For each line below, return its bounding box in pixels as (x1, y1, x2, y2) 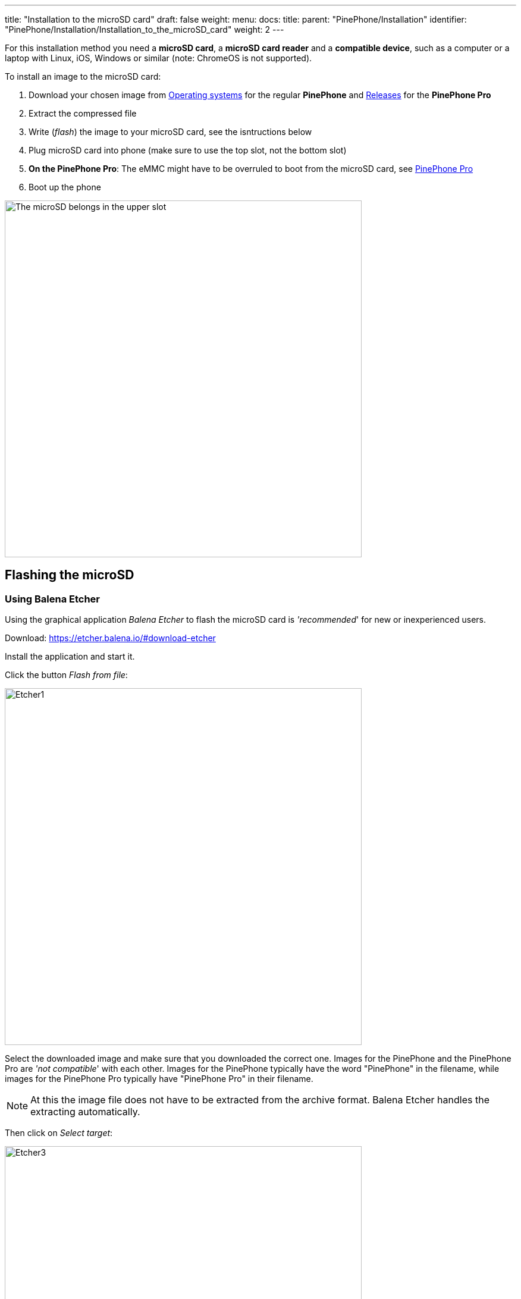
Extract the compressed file (29, 108, 137, 118)
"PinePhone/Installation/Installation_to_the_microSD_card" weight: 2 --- (5, 24, 284, 34)
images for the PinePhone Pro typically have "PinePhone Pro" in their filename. (5, 1074, 313, 1084)
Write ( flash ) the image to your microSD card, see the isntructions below (29, 127, 312, 137)
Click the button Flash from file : (5, 670, 128, 680)
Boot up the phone (29, 182, 101, 192)
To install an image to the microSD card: (5, 71, 161, 81)
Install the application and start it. (5, 651, 135, 662)
